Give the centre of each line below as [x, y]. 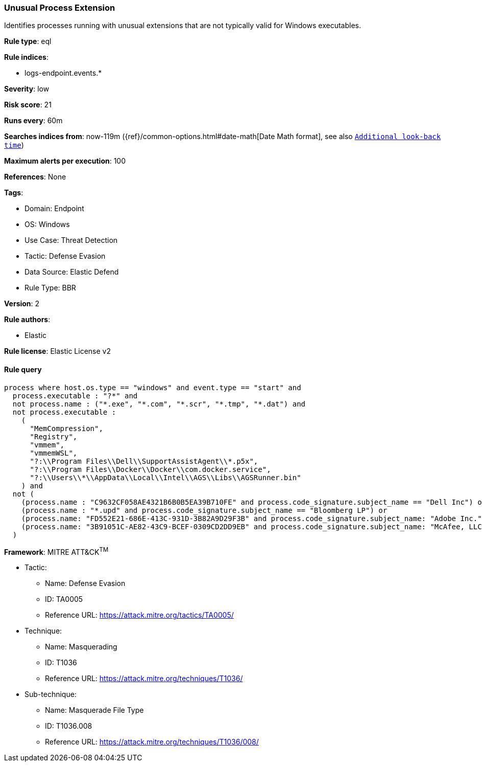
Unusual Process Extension [60, 8]
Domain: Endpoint [54, 209]
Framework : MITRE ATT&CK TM [56, 551]
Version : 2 [22, 304]
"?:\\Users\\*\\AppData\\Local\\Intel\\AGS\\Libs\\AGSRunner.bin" [165, 477]
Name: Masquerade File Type [94, 710]
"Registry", [54, 436]
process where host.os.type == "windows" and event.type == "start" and [153, 387]
